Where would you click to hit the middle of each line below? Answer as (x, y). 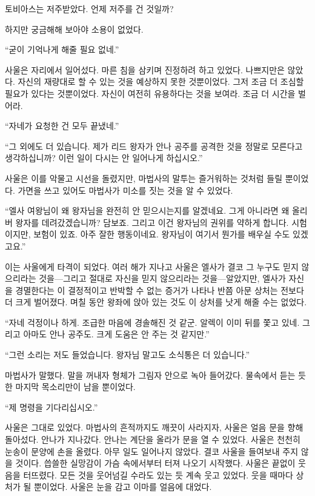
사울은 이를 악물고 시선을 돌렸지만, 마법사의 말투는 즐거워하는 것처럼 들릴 (144, 178)
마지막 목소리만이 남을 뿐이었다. (75, 387)
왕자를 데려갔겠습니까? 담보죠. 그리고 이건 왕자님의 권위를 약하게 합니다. (152, 222)
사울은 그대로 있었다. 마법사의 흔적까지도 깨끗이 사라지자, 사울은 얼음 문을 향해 (154, 427)
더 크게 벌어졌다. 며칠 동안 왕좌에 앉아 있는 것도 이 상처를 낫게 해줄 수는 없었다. (156, 302)
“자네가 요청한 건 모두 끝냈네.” (62, 126)
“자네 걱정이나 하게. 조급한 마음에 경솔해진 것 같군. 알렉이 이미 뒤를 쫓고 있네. (152, 322)
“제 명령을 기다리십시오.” (51, 407)
